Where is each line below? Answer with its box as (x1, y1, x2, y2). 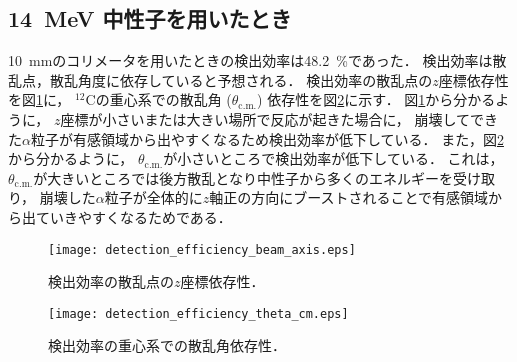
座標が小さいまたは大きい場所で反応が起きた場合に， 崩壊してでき (60, 108, 499, 129)
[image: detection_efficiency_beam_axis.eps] (48, 242, 356, 257)
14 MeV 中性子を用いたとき (8, 3, 292, 34)
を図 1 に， (8, 89, 71, 110)
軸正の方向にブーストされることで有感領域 (209, 187, 489, 208)
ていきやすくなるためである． (35, 206, 232, 227)
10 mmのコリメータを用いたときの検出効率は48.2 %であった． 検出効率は (8, 50, 493, 71)
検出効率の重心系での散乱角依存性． (48, 335, 286, 356)
